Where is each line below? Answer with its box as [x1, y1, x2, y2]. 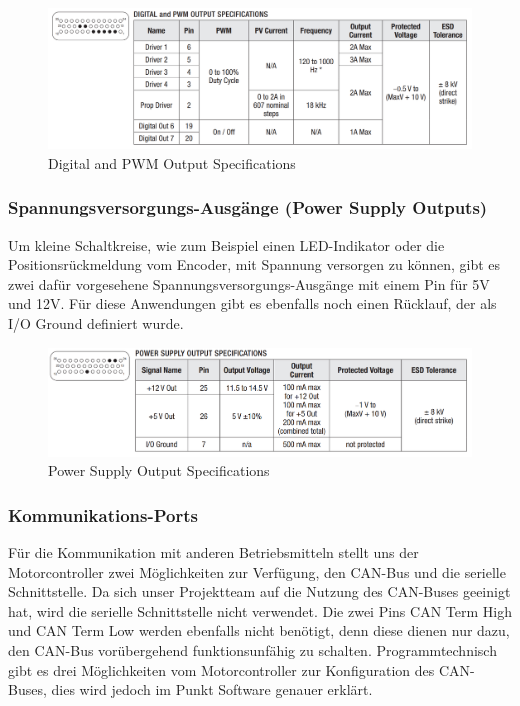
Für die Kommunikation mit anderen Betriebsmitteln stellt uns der [8, 541, 419, 562]
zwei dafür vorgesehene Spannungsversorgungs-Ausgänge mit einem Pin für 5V [8, 273, 490, 294]
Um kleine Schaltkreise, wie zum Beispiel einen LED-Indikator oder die [8, 234, 445, 255]
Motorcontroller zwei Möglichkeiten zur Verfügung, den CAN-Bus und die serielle [8, 561, 506, 582]
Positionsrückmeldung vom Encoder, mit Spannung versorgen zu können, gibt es [8, 254, 501, 275]
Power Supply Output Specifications [48, 460, 270, 481]
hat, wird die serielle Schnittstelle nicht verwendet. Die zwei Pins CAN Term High [8, 600, 512, 621]
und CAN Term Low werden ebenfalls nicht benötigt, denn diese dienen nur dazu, [8, 620, 510, 641]
